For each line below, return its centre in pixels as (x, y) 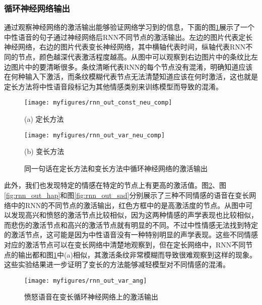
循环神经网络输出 (37, 8)
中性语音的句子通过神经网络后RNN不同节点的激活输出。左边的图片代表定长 (128, 37)
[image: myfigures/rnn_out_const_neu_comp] (98, 103)
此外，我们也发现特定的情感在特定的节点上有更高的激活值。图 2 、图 (115, 185)
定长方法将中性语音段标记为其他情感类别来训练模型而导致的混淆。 (113, 86)
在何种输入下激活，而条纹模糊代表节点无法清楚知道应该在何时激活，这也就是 (131, 77)
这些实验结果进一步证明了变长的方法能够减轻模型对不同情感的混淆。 (117, 264)
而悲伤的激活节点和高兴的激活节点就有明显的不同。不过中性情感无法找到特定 (131, 224)
